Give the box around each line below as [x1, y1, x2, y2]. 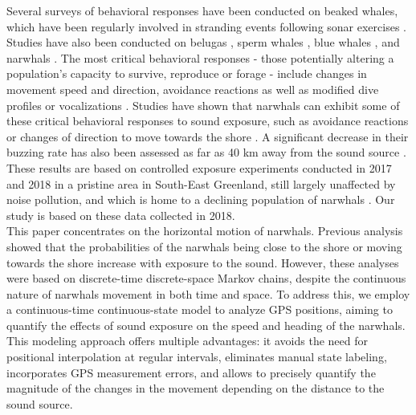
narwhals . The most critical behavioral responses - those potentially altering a [6, 49, 394, 66]
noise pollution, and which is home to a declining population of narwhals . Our [6, 191, 395, 208]
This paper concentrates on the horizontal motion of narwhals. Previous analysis [6, 222, 403, 239]
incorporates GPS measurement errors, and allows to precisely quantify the [6, 364, 376, 380]
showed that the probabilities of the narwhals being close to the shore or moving [6, 238, 402, 254]
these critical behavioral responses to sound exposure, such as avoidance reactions [6, 112, 409, 129]
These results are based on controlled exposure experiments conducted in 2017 [6, 159, 392, 176]
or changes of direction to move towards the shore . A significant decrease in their [6, 128, 409, 144]
